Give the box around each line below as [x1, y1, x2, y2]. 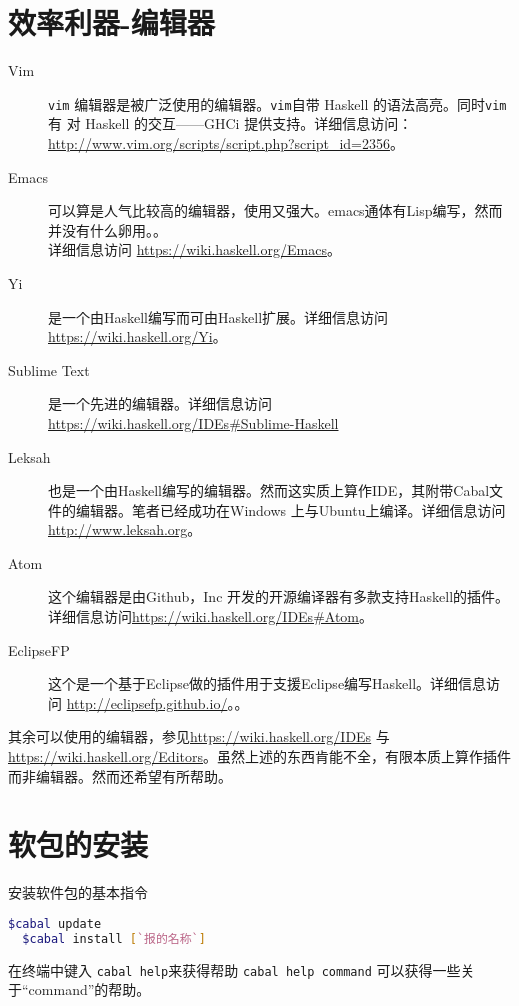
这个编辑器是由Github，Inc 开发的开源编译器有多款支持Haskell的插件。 [48, 586, 510, 607]
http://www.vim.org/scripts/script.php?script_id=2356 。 [48, 132, 404, 153]
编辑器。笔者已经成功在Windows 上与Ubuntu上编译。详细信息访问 [75, 499, 506, 520]
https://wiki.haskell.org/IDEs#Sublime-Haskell [48, 412, 339, 433]
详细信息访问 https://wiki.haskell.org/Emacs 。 [48, 239, 341, 260]
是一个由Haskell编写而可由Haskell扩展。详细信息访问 [48, 306, 389, 327]
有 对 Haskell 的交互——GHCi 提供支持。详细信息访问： [48, 113, 413, 134]
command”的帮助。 [28, 979, 151, 1000]
